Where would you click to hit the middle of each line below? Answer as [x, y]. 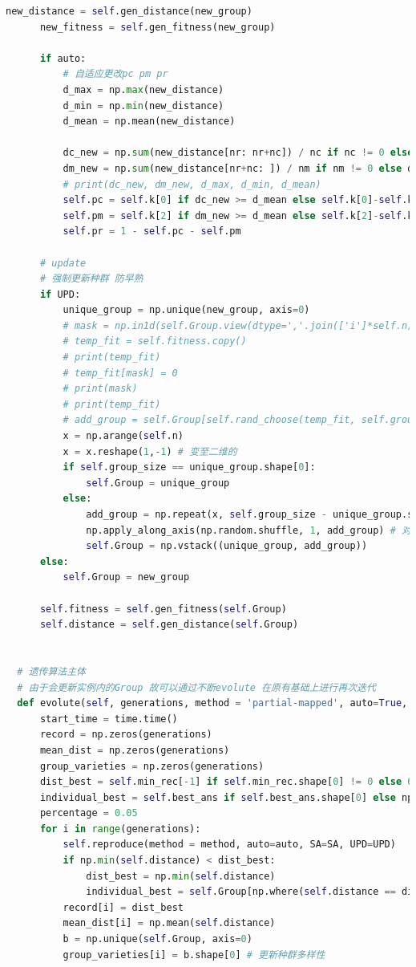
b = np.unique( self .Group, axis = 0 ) [158, 939]
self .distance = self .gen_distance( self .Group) [169, 625]
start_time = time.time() [109, 719]
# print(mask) [100, 389]
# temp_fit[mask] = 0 [120, 373]
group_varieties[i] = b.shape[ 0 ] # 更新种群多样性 [194, 955]
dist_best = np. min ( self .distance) [181, 876]
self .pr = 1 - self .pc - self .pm [152, 232]
